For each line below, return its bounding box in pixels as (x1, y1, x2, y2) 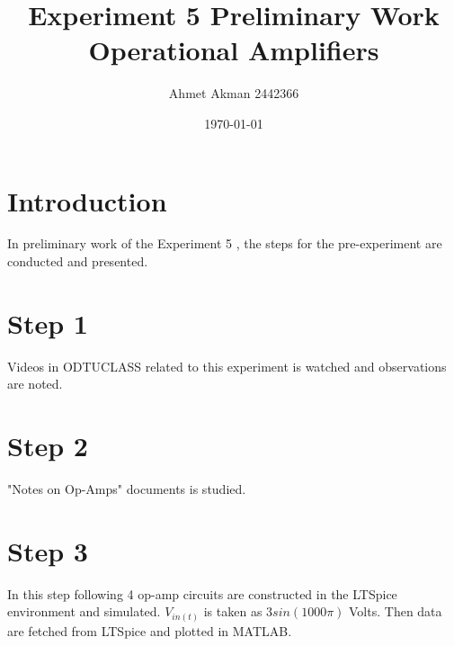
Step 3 (7, 532, 88, 569)
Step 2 (7, 427, 88, 464)
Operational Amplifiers (88, 31, 379, 68)
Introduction (7, 182, 167, 219)
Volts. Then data (349, 602, 442, 621)
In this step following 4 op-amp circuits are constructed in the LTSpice (7, 584, 397, 603)
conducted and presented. (7, 252, 148, 271)
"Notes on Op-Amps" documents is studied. (7, 480, 246, 498)
